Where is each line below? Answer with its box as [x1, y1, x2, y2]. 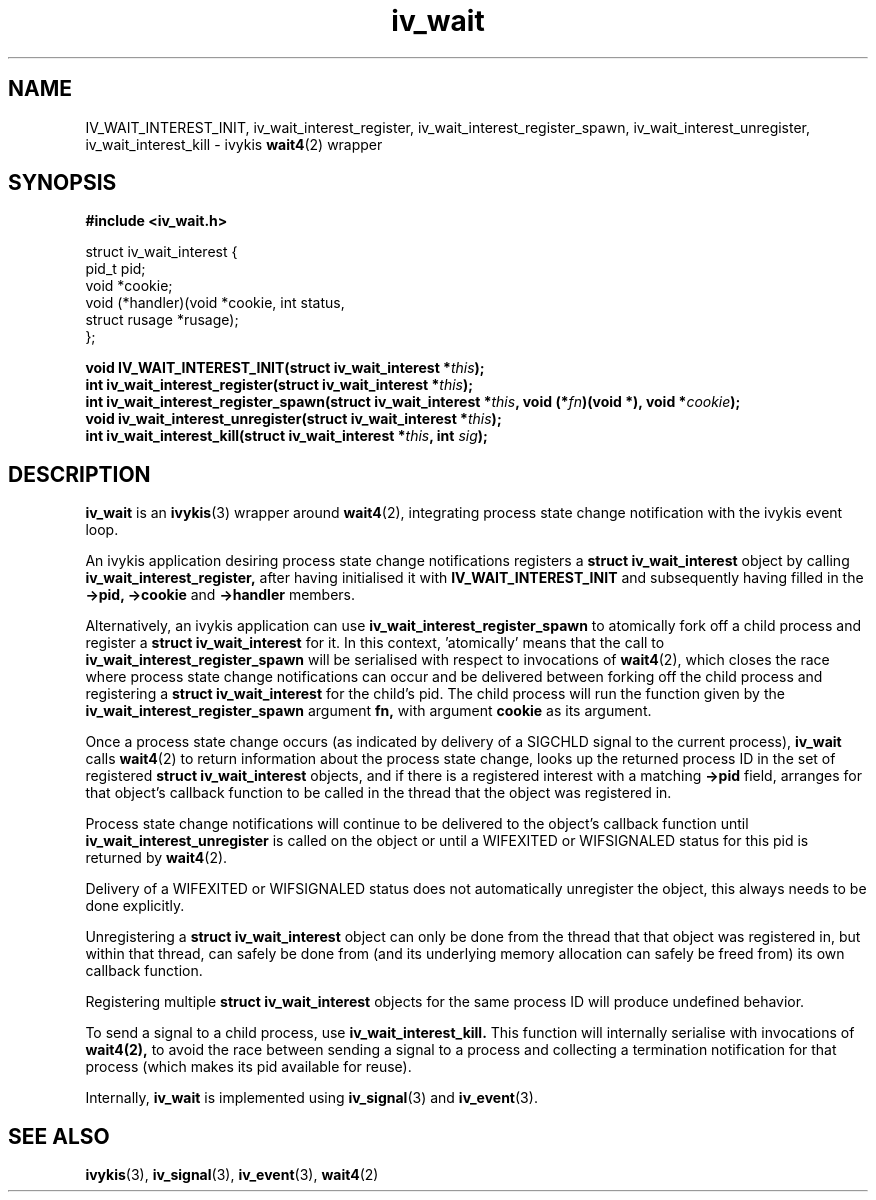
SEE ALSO [8, 1123, 110, 1149]
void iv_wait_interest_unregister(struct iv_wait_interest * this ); [85, 410, 502, 428]
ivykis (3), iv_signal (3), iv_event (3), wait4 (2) [85, 1166, 379, 1184]
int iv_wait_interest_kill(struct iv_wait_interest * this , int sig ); [85, 427, 488, 445]
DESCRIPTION [8, 461, 151, 487]
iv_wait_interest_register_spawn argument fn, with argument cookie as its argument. [85, 702, 652, 720]
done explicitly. [85, 897, 185, 915]
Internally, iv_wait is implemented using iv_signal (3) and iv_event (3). [85, 1089, 538, 1107]
